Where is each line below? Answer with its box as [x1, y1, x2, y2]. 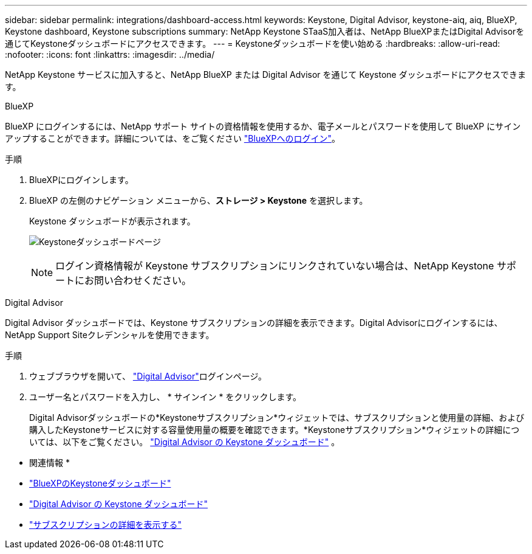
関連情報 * [29, 457, 70, 468]
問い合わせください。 [94, 274, 192, 286]
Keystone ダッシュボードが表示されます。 [29, 216, 196, 226]
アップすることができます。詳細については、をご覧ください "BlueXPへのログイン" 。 [5, 133, 340, 144]
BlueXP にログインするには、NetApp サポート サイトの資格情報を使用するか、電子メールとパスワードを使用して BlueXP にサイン [5, 121, 521, 131]
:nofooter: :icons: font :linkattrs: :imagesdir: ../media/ [5, 49, 215, 60]
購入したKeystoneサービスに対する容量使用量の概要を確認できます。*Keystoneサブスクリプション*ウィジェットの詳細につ [29, 424, 520, 435]
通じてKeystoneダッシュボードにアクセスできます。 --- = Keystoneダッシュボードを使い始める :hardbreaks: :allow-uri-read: [5, 38, 500, 49]
